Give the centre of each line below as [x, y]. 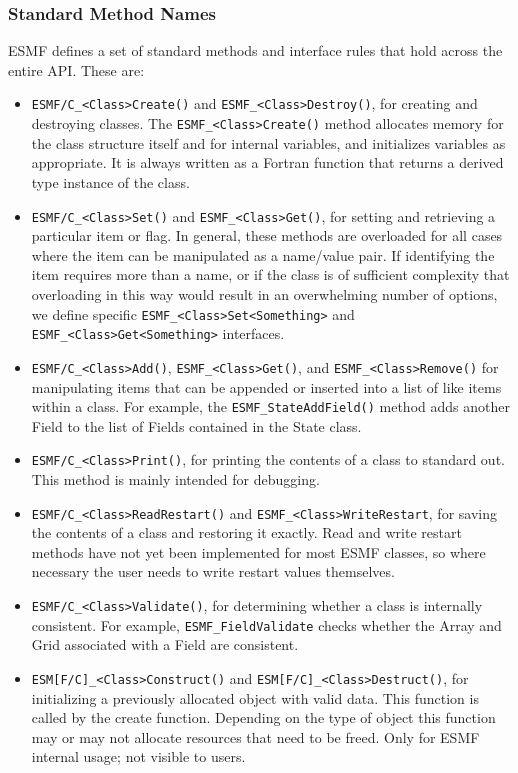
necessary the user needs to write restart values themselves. [213, 571]
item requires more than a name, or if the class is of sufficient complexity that [270, 274]
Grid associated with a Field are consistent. [165, 644]
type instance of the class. [110, 181]
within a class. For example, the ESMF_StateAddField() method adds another [270, 406]
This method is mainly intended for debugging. [175, 479]
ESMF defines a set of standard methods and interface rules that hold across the [255, 50]
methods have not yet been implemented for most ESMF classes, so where [258, 551]
